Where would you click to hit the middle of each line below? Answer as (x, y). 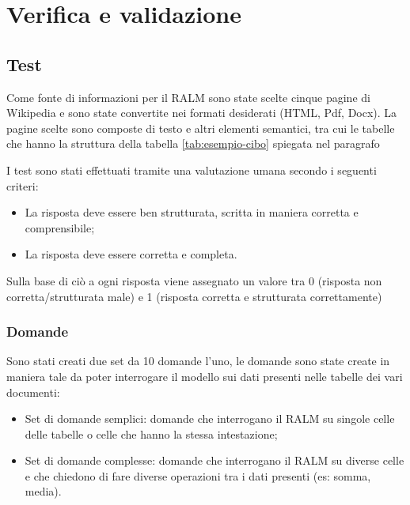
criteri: (23, 185)
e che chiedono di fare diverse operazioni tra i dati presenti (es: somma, (198, 475)
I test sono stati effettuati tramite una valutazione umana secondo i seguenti (192, 170)
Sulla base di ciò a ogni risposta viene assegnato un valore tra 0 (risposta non (194, 280)
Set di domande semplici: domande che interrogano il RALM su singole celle (210, 418)
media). (43, 491)
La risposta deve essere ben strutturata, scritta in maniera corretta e (192, 212)
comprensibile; (60, 227)
